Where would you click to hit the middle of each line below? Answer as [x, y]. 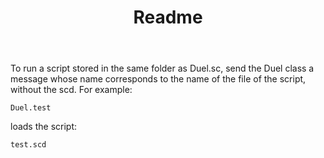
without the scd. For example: [71, 90]
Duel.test [31, 108]
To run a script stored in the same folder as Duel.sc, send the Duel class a [162, 68]
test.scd [28, 145]
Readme [168, 17]
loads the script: [44, 127]
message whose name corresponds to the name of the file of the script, [158, 79]
